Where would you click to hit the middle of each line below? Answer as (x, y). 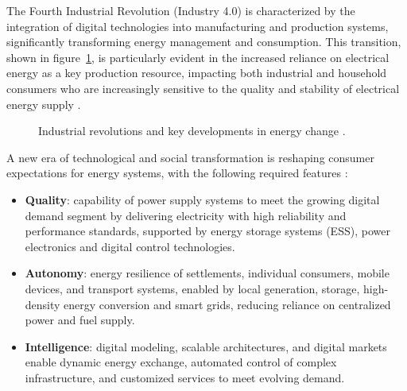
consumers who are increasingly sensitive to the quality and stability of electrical (203, 88)
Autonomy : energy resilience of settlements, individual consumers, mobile (207, 273)
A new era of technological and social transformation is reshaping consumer (190, 157)
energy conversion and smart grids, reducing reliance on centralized (227, 304)
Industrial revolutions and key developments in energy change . (192, 131)
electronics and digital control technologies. (130, 246)
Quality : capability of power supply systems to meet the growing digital (202, 199)
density (43, 304)
